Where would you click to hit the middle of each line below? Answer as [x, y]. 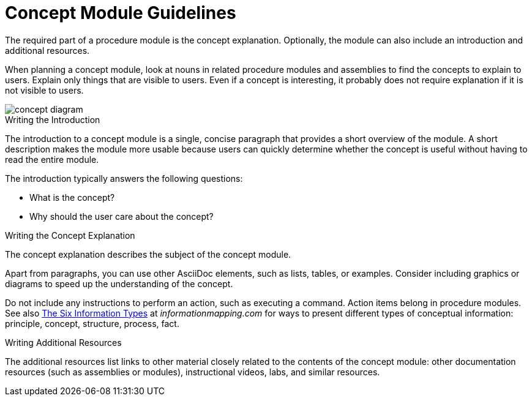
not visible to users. [44, 90]
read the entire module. [52, 159]
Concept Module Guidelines [121, 13]
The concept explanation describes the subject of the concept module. [148, 254]
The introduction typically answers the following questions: [124, 178]
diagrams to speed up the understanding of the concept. [119, 283]
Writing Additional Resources [63, 342]
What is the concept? [72, 197]
